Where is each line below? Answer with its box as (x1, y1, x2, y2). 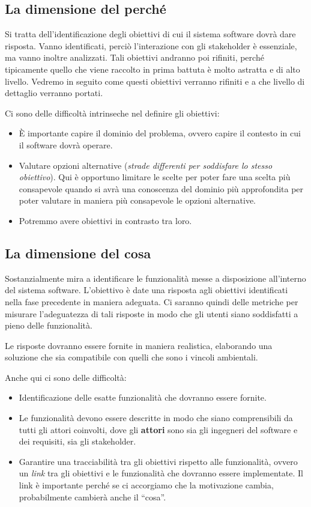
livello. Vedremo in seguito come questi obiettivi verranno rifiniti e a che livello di (5, 74, 305, 87)
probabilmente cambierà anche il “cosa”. (19, 490, 166, 503)
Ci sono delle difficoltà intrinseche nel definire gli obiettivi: (5, 106, 220, 119)
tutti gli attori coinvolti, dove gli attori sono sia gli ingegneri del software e (19, 423, 298, 436)
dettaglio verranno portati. (5, 87, 103, 99)
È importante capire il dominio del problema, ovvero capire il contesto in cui (19, 127, 301, 139)
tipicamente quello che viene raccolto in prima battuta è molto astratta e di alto (5, 62, 300, 75)
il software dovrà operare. (19, 138, 113, 151)
